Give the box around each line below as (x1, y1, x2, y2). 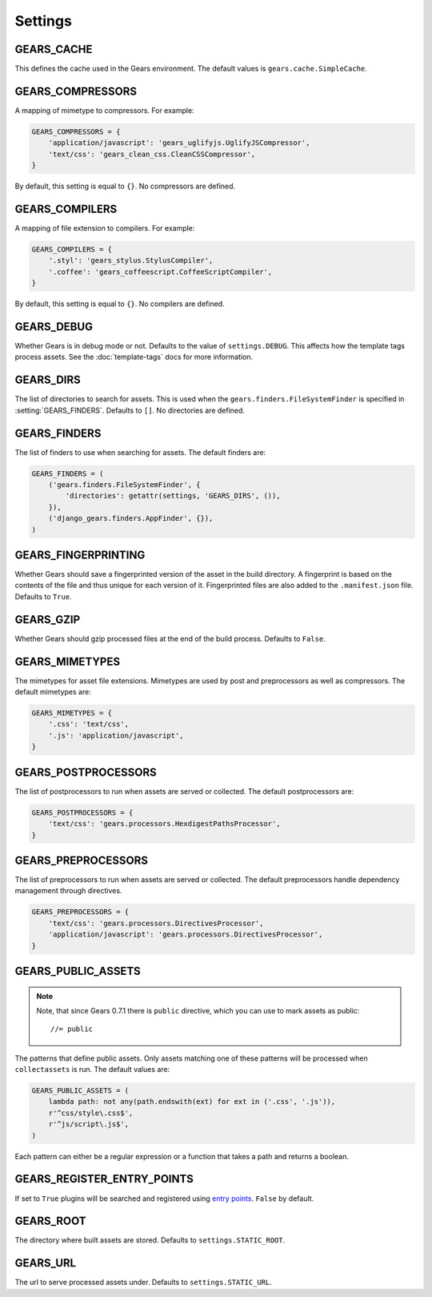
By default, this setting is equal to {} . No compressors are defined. (14, 181, 236, 191)
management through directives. (14, 886, 122, 896)
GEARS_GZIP (14, 613, 81, 626)
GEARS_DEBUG (14, 320, 94, 333)
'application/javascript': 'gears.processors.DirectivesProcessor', (48, 930, 323, 939)
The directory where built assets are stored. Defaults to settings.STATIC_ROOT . (14, 1235, 286, 1245)
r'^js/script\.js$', (48, 1120, 130, 1129)
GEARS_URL (14, 1256, 76, 1270)
